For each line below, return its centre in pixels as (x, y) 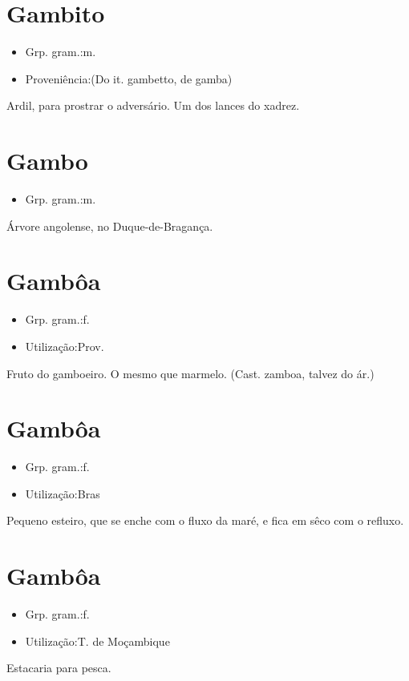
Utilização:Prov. (65, 346)
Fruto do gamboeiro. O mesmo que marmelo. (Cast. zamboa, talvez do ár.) (190, 373)
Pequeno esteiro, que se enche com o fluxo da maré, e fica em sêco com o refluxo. (205, 520)
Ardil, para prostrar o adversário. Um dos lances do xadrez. (153, 105)
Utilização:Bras (63, 493)
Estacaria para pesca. (59, 668)
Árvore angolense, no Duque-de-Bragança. (110, 226)
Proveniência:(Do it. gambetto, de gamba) (129, 78)
